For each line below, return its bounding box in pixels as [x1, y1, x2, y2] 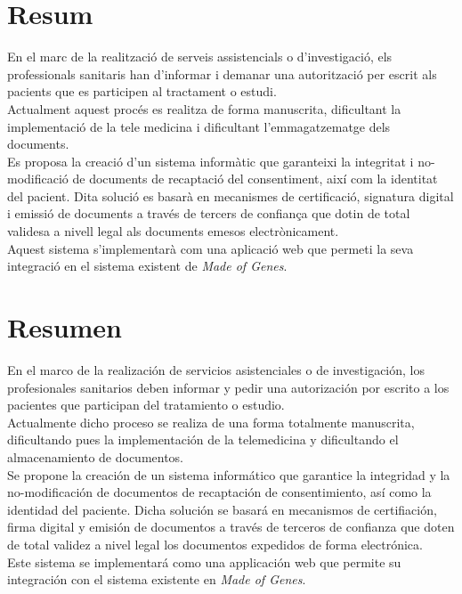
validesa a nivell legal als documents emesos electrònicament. [7, 222, 339, 240]
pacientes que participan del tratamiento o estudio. [7, 395, 285, 414]
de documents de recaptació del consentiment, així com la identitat [72, 169, 438, 188]
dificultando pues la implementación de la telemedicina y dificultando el [7, 430, 399, 449]
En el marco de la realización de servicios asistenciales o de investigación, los [7, 360, 425, 378]
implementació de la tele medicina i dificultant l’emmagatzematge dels [7, 117, 391, 135]
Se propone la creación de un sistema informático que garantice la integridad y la [7, 465, 450, 484]
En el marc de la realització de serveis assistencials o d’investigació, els [7, 47, 393, 66]
